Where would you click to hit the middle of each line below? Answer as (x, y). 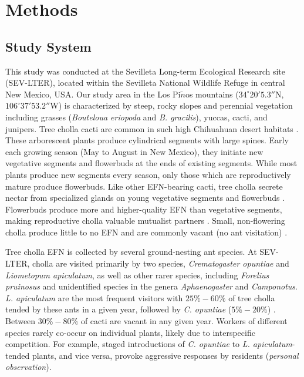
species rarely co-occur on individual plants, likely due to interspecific (130, 332)
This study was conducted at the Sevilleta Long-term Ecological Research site (145, 71)
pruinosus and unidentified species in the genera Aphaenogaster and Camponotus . (151, 286)
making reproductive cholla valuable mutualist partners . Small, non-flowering (145, 221)
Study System (48, 46)
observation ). (28, 367)
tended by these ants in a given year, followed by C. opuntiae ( (119, 309)
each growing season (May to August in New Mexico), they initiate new (134, 151)
